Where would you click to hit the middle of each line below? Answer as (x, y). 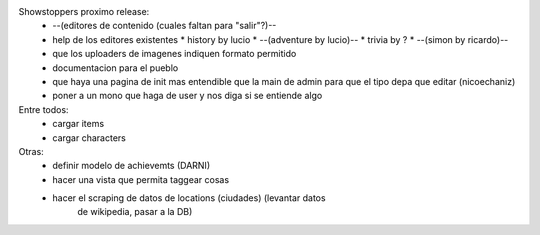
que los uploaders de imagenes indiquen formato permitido (174, 54)
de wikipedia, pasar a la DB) (135, 212)
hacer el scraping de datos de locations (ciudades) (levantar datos (189, 198)
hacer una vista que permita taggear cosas (141, 179)
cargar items (78, 124)
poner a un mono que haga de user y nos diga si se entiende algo (187, 96)
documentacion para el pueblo (115, 67)
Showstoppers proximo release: (84, 11)
